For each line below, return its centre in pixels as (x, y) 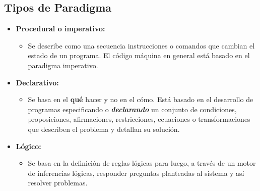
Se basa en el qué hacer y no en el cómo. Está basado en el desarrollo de (141, 99)
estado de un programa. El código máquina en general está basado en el (139, 55)
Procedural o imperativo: (60, 29)
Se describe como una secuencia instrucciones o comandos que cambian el (141, 45)
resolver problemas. (58, 183)
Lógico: (28, 146)
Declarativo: (37, 82)
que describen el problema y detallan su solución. (104, 129)
